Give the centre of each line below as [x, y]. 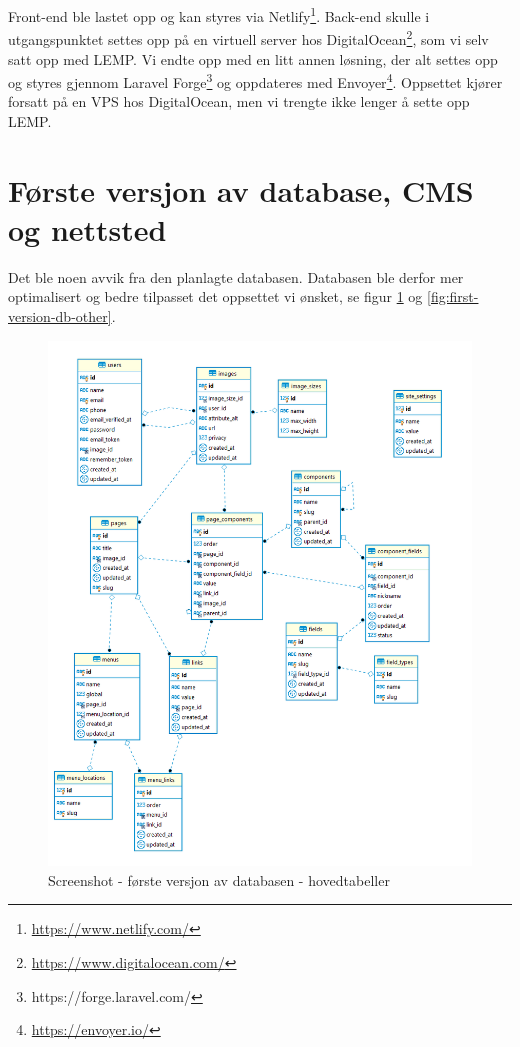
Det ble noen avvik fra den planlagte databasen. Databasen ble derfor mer [236, 276]
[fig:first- [453, 296]
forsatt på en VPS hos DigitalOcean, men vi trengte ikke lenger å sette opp [239, 101]
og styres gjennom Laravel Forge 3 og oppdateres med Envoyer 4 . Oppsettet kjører [255, 80]
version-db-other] [60, 316]
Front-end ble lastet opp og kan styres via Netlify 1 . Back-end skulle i [219, 14]
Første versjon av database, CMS [241, 189]
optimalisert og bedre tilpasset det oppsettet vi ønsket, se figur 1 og [215, 296]
